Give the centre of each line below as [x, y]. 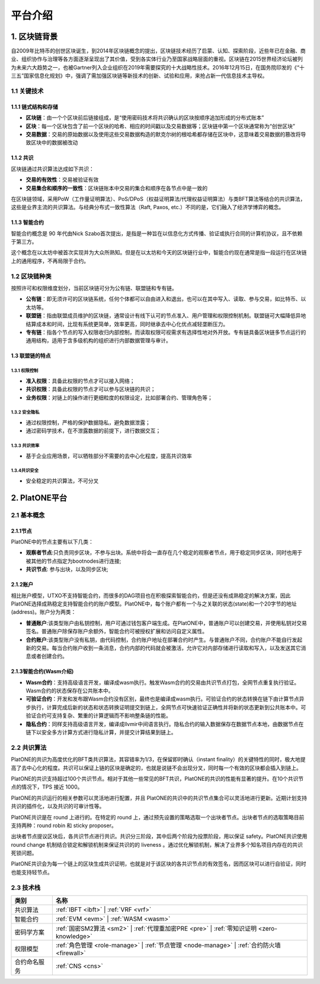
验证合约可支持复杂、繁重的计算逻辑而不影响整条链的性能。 [98, 715]
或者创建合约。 [49, 656]
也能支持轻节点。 [32, 872]
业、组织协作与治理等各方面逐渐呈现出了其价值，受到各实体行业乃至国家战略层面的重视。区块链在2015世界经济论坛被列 [157, 59]
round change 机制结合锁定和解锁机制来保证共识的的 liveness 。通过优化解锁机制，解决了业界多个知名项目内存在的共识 [157, 844]
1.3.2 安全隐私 [25, 412]
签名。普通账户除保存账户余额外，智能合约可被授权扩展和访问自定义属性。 [116, 631]
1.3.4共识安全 [25, 471]
